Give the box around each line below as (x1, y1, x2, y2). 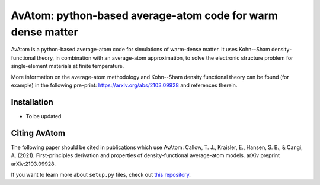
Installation (11, 97, 53, 107)
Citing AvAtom (11, 128, 65, 138)
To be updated (25, 112, 62, 119)
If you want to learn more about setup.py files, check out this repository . (11, 171, 191, 178)
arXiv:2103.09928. (11, 160, 56, 167)
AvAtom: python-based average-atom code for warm (11, 9, 279, 22)
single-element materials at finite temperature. (11, 63, 124, 70)
